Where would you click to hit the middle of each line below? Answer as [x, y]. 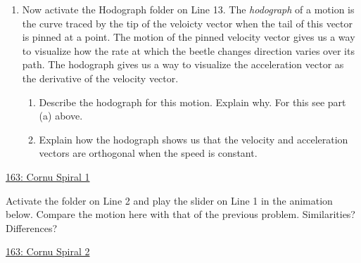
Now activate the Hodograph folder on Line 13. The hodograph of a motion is [188, 9]
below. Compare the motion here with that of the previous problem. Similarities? [180, 214]
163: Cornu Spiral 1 [48, 176]
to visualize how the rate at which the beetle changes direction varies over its [188, 50]
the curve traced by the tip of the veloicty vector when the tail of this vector [187, 23]
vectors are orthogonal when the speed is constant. [148, 153]
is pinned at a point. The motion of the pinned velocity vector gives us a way [189, 37]
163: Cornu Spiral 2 [48, 251]
